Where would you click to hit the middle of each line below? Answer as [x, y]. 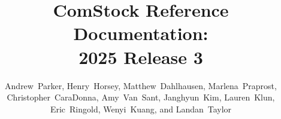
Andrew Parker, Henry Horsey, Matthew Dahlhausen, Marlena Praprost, [141, 85]
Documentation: [141, 33]
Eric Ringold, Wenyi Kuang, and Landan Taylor [141, 109]
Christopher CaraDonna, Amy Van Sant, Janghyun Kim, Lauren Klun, [141, 97]
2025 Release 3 [141, 57]
